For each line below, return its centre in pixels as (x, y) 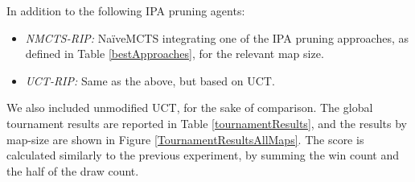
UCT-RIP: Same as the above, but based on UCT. (150, 80)
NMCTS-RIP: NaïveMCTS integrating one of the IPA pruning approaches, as (217, 37)
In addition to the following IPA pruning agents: (126, 10)
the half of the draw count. (73, 170)
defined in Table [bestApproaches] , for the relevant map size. (175, 54)
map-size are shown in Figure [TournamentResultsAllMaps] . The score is (185, 139)
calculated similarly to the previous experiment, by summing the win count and (203, 155)
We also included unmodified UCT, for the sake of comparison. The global (190, 108)
